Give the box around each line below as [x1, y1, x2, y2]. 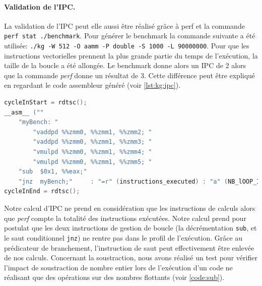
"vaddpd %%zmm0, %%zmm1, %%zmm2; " [33, 128, 152, 136]
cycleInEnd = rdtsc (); [4, 188, 80, 195]
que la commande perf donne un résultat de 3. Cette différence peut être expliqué [4, 70, 255, 80]
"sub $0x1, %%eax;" [18, 168, 87, 176]
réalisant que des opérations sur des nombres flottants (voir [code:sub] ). [4, 272, 225, 282]
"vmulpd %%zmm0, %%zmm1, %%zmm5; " [33, 158, 152, 165]
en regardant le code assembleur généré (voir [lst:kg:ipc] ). [4, 80, 181, 90]
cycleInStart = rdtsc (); [4, 99, 87, 106]
